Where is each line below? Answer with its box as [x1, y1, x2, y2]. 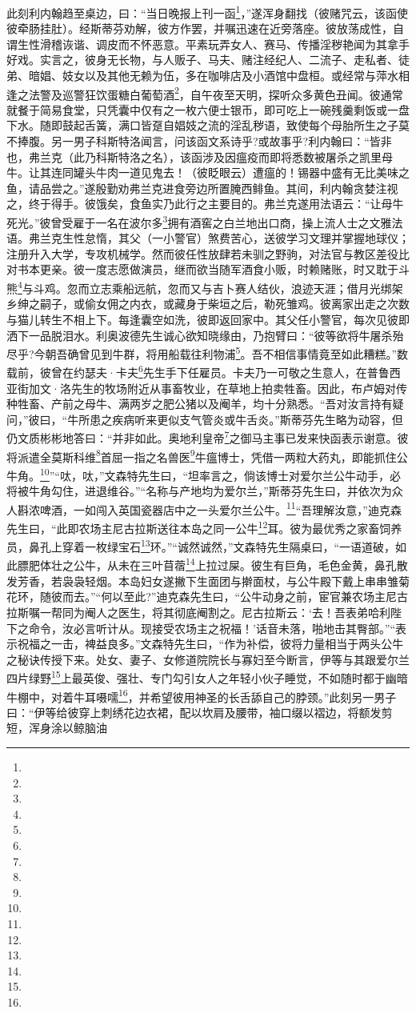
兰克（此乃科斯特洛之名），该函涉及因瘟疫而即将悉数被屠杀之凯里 [39, 148, 382, 165]
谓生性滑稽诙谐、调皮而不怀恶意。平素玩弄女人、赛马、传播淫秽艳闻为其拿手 [6, 35, 410, 52]
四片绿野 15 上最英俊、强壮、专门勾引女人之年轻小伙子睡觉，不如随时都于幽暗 [6, 667, 408, 686]
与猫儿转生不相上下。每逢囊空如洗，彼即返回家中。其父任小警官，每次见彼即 [6, 310, 410, 327]
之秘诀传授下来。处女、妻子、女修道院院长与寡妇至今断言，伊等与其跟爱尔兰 [6, 651, 410, 667]
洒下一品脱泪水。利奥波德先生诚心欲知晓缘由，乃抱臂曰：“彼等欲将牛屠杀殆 [6, 326, 404, 343]
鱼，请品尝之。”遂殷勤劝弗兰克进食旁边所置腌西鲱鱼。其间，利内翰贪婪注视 [6, 179, 398, 196]
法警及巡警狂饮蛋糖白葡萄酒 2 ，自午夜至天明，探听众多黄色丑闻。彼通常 [28, 83, 403, 102]
